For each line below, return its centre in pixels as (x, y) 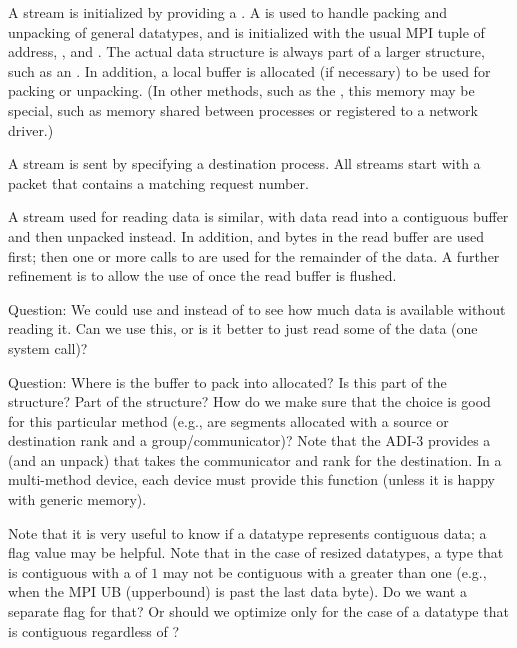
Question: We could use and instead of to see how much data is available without (257, 308)
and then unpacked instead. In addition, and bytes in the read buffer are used (246, 235)
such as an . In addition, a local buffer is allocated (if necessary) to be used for (249, 70)
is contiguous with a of (77, 571)
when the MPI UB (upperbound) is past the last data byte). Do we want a (237, 591)
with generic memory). (77, 499)
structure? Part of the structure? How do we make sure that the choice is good (249, 401)
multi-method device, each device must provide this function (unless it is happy (251, 479)
